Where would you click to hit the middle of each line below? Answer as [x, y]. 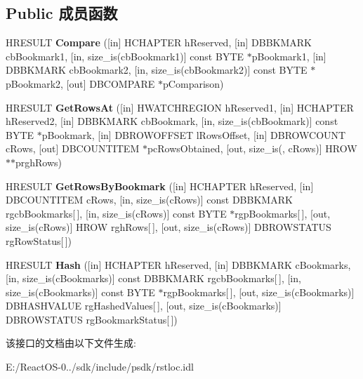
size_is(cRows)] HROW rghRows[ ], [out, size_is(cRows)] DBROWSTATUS [169, 227]
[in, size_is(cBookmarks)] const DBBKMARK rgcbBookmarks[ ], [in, [153, 278]
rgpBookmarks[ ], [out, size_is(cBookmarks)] [259, 292]
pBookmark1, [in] [289, 56]
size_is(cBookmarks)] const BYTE [80, 292]
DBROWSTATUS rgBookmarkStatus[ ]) [92, 319]
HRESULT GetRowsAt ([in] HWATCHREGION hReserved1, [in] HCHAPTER [180, 107]
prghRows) [39, 162]
